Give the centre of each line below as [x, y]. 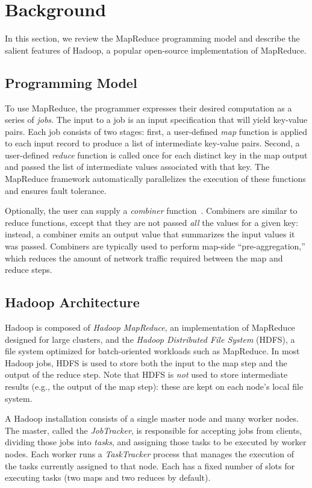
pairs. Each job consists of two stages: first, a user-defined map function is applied [156, 131]
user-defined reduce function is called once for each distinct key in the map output [156, 155]
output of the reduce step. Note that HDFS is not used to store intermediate [146, 374]
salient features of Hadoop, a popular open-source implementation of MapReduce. [156, 50]
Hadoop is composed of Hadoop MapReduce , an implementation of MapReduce [150, 327]
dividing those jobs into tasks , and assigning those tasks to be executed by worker [156, 442]
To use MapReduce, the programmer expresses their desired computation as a [148, 108]
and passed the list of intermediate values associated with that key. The [137, 167]
